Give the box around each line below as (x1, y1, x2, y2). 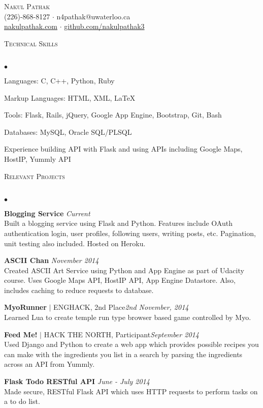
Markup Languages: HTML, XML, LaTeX (4, 92, 136, 103)
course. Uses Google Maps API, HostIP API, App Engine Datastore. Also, (4, 275, 236, 285)
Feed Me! (4, 329, 38, 339)
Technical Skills (4, 38, 58, 48)
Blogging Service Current (4, 208, 90, 218)
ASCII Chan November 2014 (4, 255, 99, 266)
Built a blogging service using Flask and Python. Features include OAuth (4, 218, 233, 228)
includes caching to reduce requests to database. (4, 284, 154, 295)
